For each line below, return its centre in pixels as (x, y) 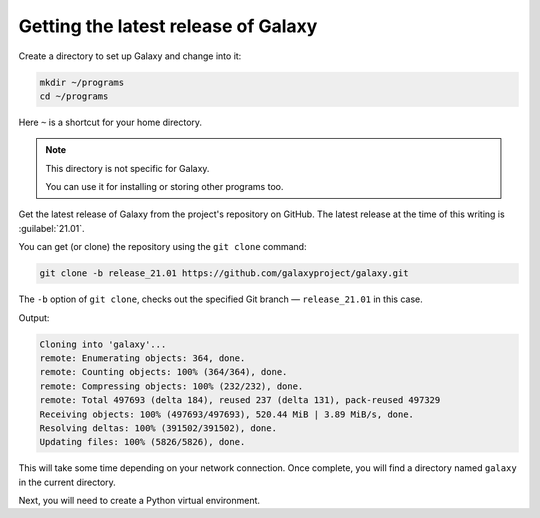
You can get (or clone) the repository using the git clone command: (162, 247)
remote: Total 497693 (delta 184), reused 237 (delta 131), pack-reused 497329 (240, 400)
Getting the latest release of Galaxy (168, 26)
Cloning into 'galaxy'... (103, 344)
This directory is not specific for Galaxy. (127, 168)
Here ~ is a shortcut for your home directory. (110, 122)
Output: (34, 317)
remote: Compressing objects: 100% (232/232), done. (171, 386)
